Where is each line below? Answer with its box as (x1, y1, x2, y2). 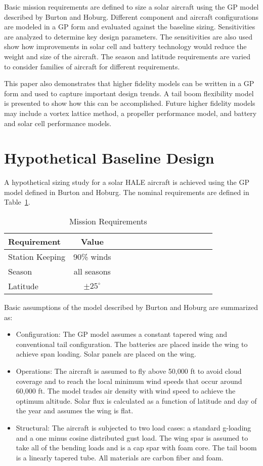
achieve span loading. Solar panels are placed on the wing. (16, 348, 196, 359)
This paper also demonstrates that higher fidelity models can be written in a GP (4, 78, 254, 89)
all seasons (73, 265, 111, 278)
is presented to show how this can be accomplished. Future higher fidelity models (4, 98, 255, 108)
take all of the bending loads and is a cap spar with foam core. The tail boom (16, 442, 257, 453)
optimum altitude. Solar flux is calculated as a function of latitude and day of (16, 395, 257, 406)
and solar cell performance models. (4, 118, 112, 128)
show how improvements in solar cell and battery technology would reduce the (4, 41, 247, 52)
